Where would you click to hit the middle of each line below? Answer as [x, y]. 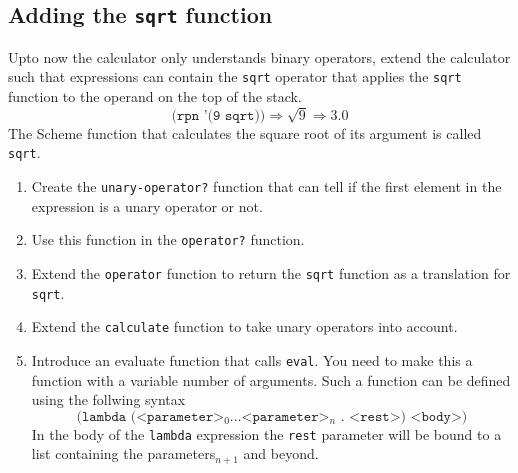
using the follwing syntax [108, 399]
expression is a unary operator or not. [147, 205]
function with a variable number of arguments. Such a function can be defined [271, 379]
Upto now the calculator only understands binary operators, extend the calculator [259, 56]
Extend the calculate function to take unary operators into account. [244, 326]
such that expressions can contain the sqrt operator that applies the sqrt [235, 76]
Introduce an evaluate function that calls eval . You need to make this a [252, 359]
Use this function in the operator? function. [168, 239]
